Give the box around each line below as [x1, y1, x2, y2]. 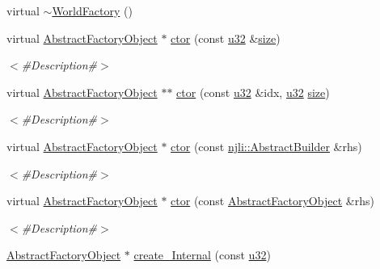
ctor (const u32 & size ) [171, 29, 281, 46]
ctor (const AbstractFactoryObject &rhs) [171, 192, 374, 209]
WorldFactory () [52, 2, 133, 19]
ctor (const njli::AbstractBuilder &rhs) [171, 137, 362, 154]
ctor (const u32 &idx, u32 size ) [176, 83, 330, 100]
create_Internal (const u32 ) [133, 246, 271, 263]
